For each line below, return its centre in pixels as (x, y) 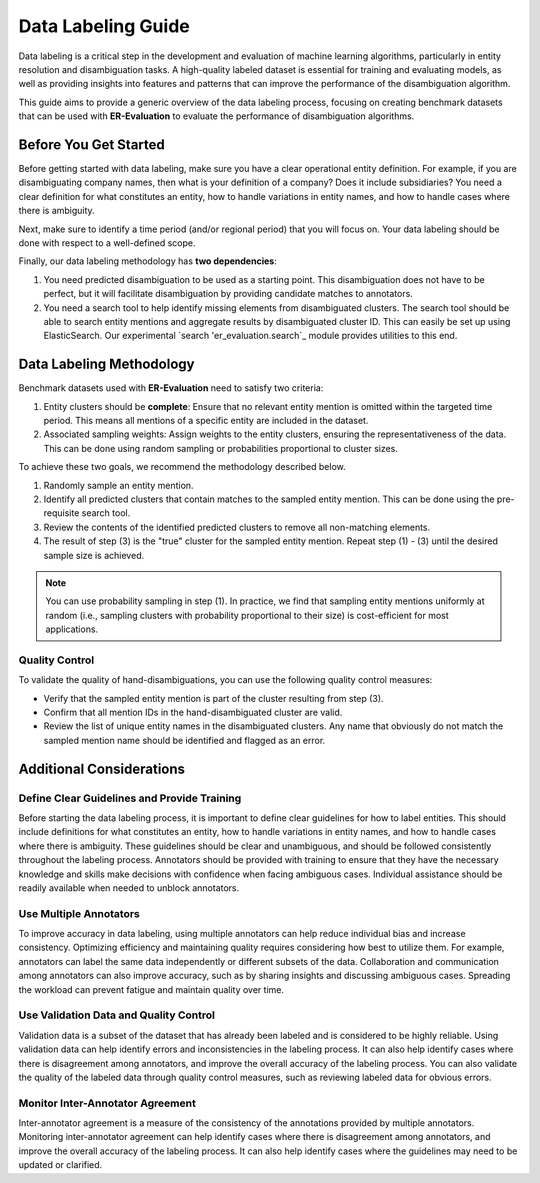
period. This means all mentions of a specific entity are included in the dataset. (206, 420)
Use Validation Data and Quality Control (116, 1015)
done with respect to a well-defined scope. (107, 242)
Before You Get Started (91, 144)
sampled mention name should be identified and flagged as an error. (184, 740)
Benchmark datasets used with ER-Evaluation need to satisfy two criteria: (171, 388)
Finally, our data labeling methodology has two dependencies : (147, 261)
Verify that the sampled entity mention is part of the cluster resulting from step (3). (213, 698)
